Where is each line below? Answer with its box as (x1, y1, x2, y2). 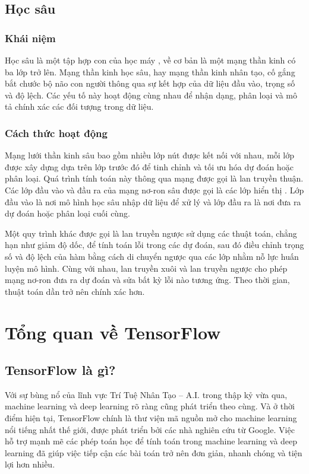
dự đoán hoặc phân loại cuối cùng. (5, 207, 130, 219)
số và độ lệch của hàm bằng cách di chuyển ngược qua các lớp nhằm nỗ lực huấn (5, 250, 299, 262)
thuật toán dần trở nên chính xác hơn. (5, 285, 145, 297)
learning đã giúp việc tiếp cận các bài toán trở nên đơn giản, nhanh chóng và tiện (5, 446, 302, 459)
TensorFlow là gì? (5, 361, 116, 379)
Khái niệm (5, 30, 56, 45)
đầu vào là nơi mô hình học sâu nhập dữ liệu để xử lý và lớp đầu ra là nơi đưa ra (5, 195, 301, 208)
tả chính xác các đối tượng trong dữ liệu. (5, 100, 154, 113)
